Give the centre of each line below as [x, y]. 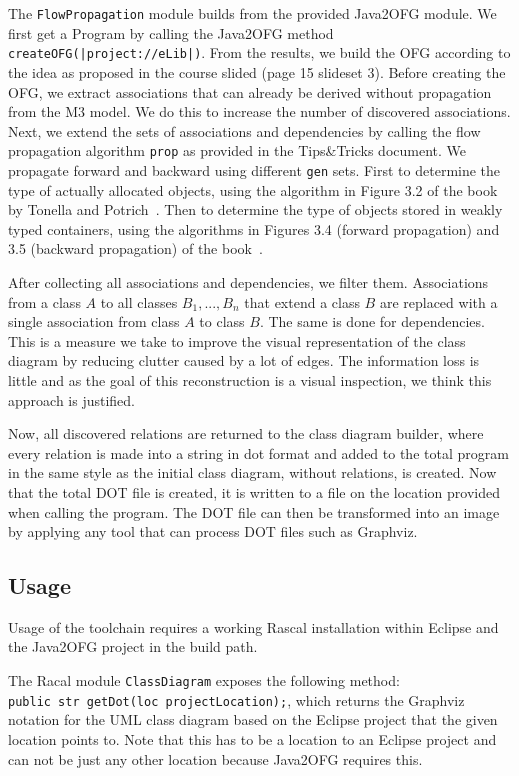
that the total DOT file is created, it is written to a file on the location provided [254, 491]
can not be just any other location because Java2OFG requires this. [215, 758]
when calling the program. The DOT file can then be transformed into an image [254, 511]
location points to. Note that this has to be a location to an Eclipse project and [252, 738]
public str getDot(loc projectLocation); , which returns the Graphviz [236, 699]
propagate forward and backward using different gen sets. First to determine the [254, 169]
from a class [44, 301]
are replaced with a [438, 301]
